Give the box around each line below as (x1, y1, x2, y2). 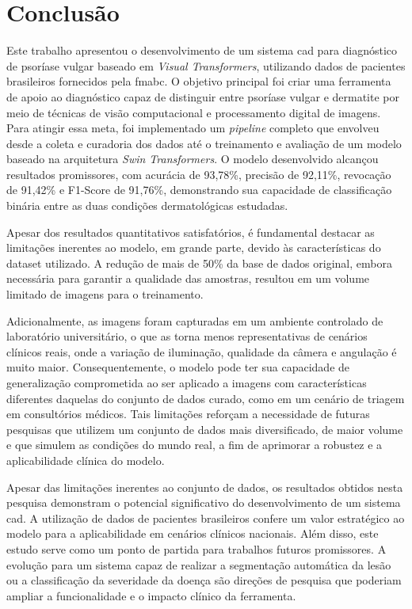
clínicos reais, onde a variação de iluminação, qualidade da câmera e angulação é (6, 343, 397, 360)
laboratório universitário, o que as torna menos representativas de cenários (6, 328, 368, 344)
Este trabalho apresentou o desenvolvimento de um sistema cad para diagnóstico (6, 42, 398, 59)
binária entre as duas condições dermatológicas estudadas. (6, 197, 288, 214)
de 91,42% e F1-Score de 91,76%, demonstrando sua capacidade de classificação (6, 181, 392, 198)
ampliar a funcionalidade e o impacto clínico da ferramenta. (6, 587, 296, 603)
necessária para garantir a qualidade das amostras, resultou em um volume (6, 270, 370, 287)
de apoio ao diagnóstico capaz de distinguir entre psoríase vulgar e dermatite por (6, 88, 399, 105)
